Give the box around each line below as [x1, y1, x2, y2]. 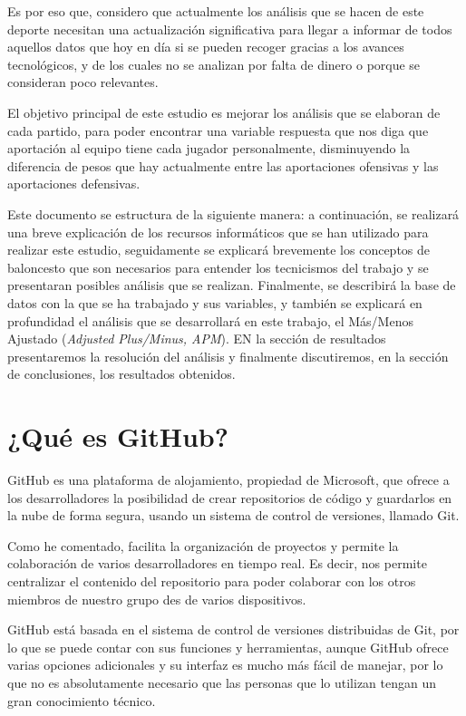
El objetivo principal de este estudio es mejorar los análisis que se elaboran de [7, 102, 441, 121]
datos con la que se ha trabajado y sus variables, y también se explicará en [7, 293, 422, 312]
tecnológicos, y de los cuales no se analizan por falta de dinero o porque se [7, 54, 421, 73]
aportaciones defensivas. [7, 174, 141, 193]
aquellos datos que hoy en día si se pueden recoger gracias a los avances [7, 37, 404, 56]
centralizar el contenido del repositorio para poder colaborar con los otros [7, 571, 416, 590]
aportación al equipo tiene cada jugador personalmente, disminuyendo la [7, 139, 411, 158]
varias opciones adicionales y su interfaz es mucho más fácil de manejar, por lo [7, 655, 443, 674]
